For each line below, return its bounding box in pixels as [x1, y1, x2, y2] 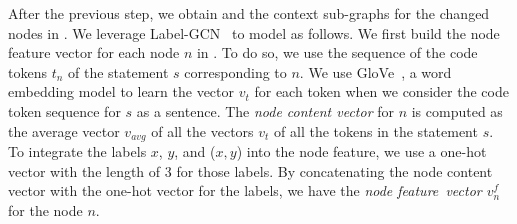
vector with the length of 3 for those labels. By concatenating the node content [8, 160, 493, 181]
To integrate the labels [8, 141, 147, 162]
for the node [8, 199, 83, 220]
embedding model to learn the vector [8, 81, 235, 102]
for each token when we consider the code [254, 81, 509, 102]
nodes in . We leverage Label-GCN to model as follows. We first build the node [8, 22, 500, 43]
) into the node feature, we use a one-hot [236, 141, 487, 162]
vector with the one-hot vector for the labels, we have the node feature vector [8, 180, 482, 201]
